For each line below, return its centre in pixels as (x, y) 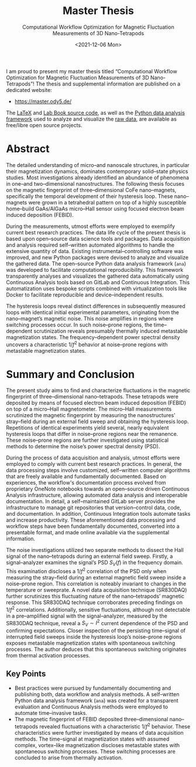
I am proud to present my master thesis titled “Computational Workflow (92, 71)
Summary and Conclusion (71, 374)
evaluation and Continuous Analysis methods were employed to (91, 707)
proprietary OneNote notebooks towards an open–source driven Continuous (98, 489)
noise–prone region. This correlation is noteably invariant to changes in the (96, 584)
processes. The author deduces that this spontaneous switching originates (96, 649)
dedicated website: (29, 90)
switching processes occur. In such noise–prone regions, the (79, 325)
